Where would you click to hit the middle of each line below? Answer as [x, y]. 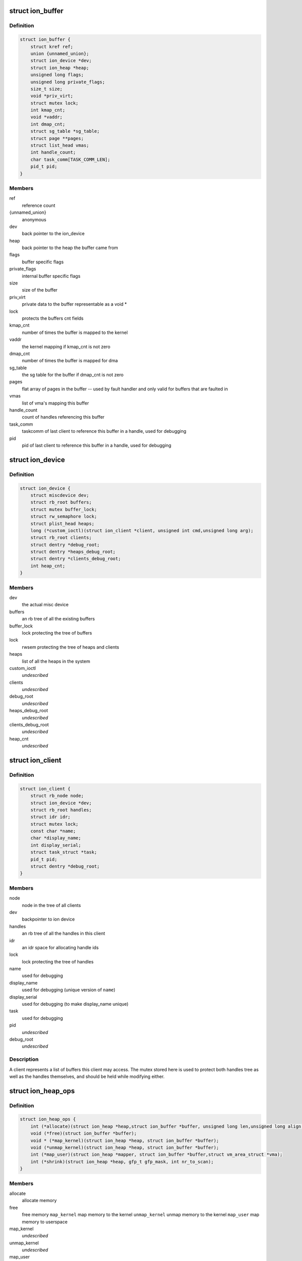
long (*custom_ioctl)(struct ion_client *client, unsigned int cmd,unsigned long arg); [142, 530]
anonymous [34, 219]
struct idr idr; [50, 817]
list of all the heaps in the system [56, 661]
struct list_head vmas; [60, 146]
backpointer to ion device [48, 919]
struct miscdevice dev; [60, 495]
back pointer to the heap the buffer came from [70, 248]
